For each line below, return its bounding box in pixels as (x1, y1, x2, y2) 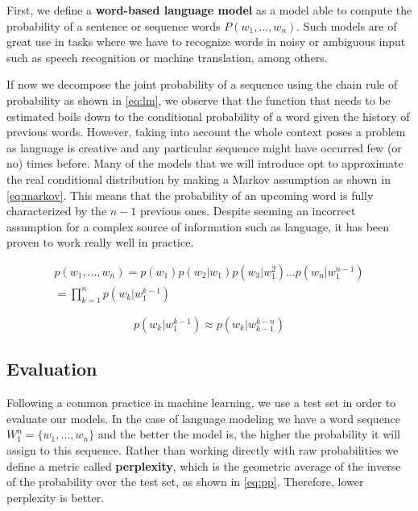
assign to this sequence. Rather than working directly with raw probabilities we (6, 441, 399, 458)
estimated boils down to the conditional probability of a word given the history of (6, 107, 410, 124)
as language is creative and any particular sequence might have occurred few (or (6, 139, 402, 156)
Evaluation (6, 356, 97, 381)
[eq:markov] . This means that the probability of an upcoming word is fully (6, 186, 374, 203)
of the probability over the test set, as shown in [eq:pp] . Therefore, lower (6, 473, 364, 490)
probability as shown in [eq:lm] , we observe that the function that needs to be (6, 91, 391, 108)
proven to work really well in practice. (6, 234, 194, 251)
